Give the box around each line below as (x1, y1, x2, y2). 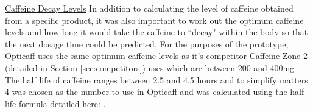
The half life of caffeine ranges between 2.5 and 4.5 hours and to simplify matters (5, 73, 308, 86)
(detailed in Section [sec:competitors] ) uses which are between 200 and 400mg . (5, 61, 300, 74)
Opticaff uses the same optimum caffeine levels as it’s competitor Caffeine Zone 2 (5, 49, 308, 62)
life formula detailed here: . (5, 97, 106, 110)
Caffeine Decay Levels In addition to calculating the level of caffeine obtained (5, 2, 294, 14)
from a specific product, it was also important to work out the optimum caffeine (5, 13, 304, 26)
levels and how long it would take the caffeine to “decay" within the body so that (5, 26, 308, 38)
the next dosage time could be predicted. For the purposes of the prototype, (5, 37, 289, 50)
